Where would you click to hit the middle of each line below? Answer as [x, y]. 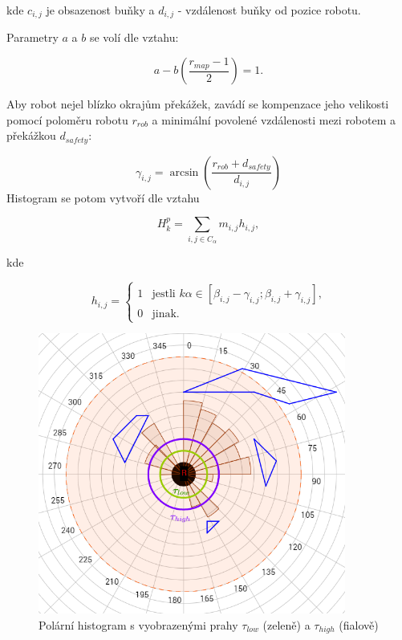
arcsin [184, 172]
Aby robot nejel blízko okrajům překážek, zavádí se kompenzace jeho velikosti [198, 104]
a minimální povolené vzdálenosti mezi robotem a [274, 119]
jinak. [166, 314]
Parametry [32, 37]
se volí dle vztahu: [134, 37]
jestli [164, 294]
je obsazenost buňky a [100, 10]
